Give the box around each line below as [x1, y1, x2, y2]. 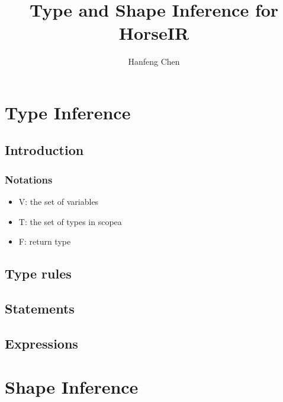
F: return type [18, 235, 71, 248]
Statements [5, 299, 75, 318]
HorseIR [118, 21, 189, 45]
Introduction [5, 141, 84, 159]
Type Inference [5, 100, 131, 124]
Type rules [5, 264, 72, 283]
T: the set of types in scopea [18, 215, 122, 227]
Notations [5, 172, 53, 186]
